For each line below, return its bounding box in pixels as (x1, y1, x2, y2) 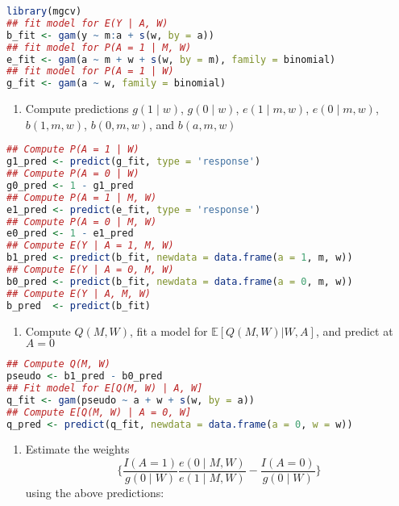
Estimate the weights (25, 441, 130, 458)
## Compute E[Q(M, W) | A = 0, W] (6, 406, 192, 418)
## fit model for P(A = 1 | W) (6, 65, 174, 77)
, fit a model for (130, 322, 208, 339)
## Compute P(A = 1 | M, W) (6, 191, 157, 203)
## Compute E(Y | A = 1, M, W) (6, 240, 174, 252)
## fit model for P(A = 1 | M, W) (6, 41, 192, 53)
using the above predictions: (25, 484, 164, 501)
